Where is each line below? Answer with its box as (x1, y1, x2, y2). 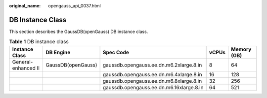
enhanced (12, 65, 36, 71)
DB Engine (45, 49, 71, 56)
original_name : (9, 3, 41, 8)
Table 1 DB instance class (9, 38, 69, 45)
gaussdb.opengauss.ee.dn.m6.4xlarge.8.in (102, 71, 202, 78)
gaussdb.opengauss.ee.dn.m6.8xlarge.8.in (102, 77, 202, 84)
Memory (230, 46, 252, 53)
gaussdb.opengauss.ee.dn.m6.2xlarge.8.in (102, 62, 202, 68)
